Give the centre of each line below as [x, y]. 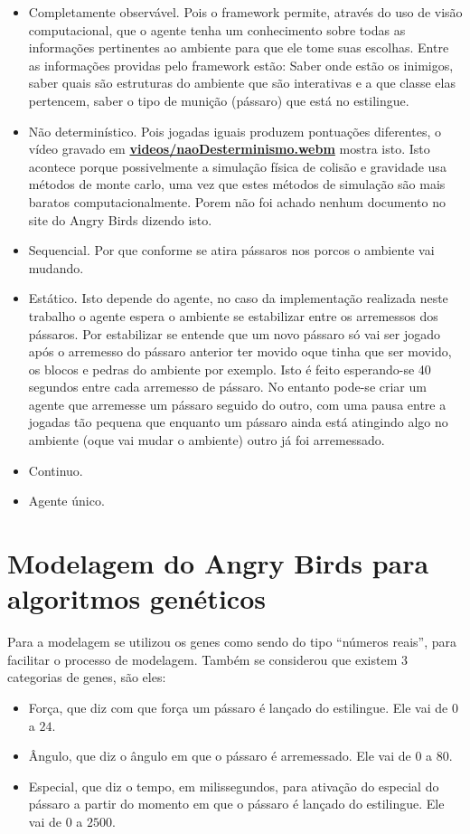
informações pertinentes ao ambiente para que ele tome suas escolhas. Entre [239, 47]
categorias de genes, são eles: [87, 677]
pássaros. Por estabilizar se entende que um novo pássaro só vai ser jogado [235, 333]
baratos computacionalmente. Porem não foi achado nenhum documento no [237, 201]
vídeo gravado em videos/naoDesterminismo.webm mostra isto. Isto [229, 149]
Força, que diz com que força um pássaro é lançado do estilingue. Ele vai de [238, 707]
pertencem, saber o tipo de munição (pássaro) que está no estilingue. [219, 100]
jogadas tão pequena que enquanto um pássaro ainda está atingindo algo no [238, 422]
